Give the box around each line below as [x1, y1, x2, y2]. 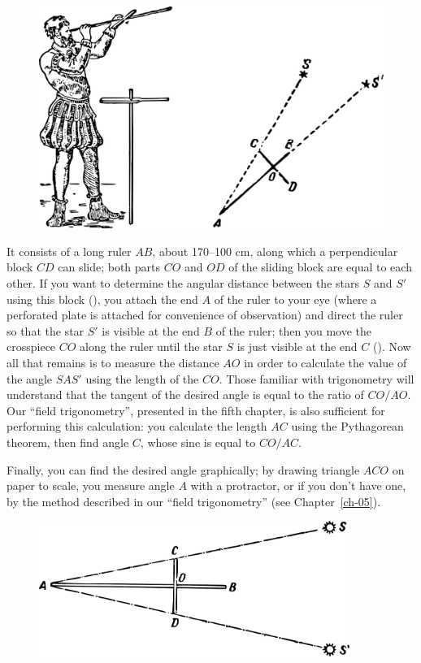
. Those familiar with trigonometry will [219, 370, 414, 387]
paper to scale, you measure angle [7, 477, 175, 494]
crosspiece [7, 338, 56, 355]
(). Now [372, 338, 411, 355]
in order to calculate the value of [244, 354, 407, 371]
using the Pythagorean [291, 418, 404, 435]
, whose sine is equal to [140, 434, 256, 450]
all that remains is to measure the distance [7, 354, 219, 371]
